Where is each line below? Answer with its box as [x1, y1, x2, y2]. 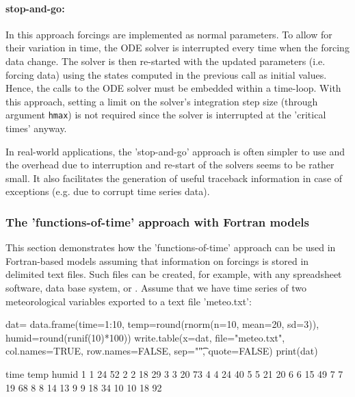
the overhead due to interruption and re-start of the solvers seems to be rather [5, 157, 334, 172]
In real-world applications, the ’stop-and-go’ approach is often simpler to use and [5, 144, 345, 158]
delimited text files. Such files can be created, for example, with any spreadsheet [5, 267, 342, 281]
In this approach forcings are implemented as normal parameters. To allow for [5, 27, 332, 41]
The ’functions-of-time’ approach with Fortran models [5, 213, 309, 230]
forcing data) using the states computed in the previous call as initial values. [5, 67, 327, 81]
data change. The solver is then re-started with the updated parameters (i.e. [5, 53, 326, 68]
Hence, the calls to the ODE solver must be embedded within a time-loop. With [5, 81, 341, 95]
